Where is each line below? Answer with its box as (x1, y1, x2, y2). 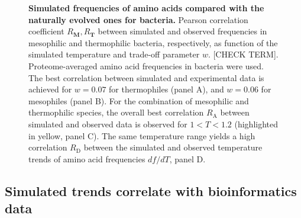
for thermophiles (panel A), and (109, 83, 224, 95)
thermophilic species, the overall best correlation (28, 106, 204, 118)
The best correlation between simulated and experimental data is (28, 71, 264, 84)
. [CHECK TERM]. (208, 48, 279, 60)
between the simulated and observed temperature (83, 141, 263, 153)
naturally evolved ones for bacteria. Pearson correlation (28, 13, 248, 25)
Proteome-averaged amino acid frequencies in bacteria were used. (28, 59, 264, 72)
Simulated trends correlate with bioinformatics (5, 181, 297, 200)
